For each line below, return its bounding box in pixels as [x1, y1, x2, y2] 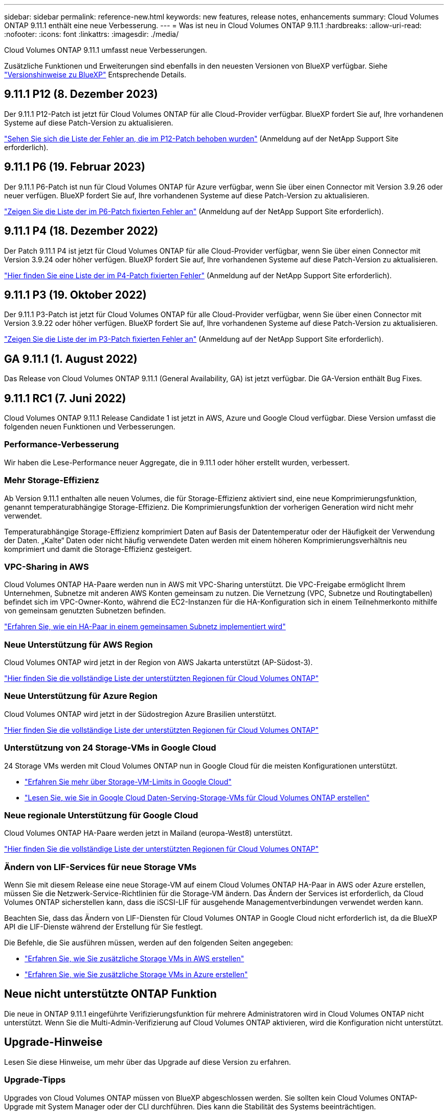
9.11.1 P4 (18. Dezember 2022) [4, 224, 159, 238]
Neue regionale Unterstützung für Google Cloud [4, 810, 198, 820]
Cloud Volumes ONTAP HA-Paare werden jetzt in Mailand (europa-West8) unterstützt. [4, 829, 293, 838]
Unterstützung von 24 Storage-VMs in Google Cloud [4, 742, 216, 753]
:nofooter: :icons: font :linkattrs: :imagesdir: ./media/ [4, 30, 179, 38]
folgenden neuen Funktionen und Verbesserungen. [4, 422, 175, 431]
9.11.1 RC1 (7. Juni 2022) [4, 391, 126, 405]
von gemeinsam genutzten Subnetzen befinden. [4, 606, 166, 615]
